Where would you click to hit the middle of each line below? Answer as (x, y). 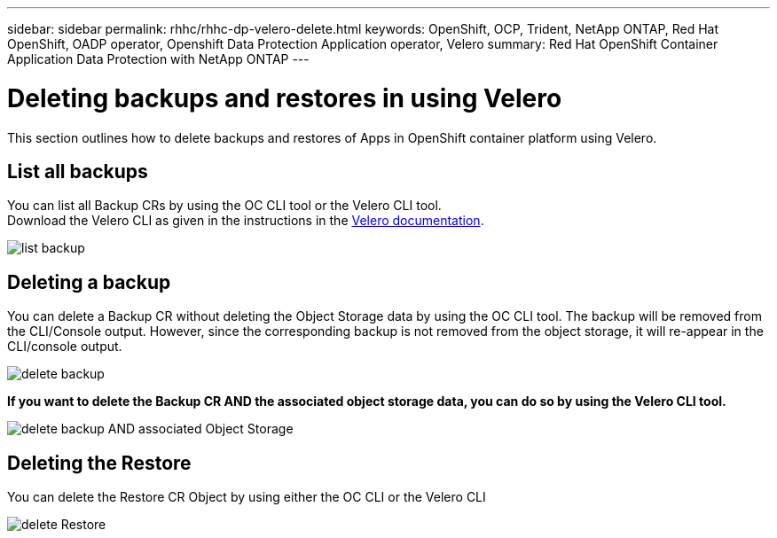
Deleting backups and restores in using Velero (285, 98)
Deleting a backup (89, 282)
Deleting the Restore (99, 463)
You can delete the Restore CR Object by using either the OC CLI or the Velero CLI (247, 497)
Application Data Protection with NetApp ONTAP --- (158, 59)
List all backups (78, 171)
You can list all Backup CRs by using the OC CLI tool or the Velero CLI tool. (224, 206)
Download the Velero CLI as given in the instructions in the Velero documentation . (246, 221)
